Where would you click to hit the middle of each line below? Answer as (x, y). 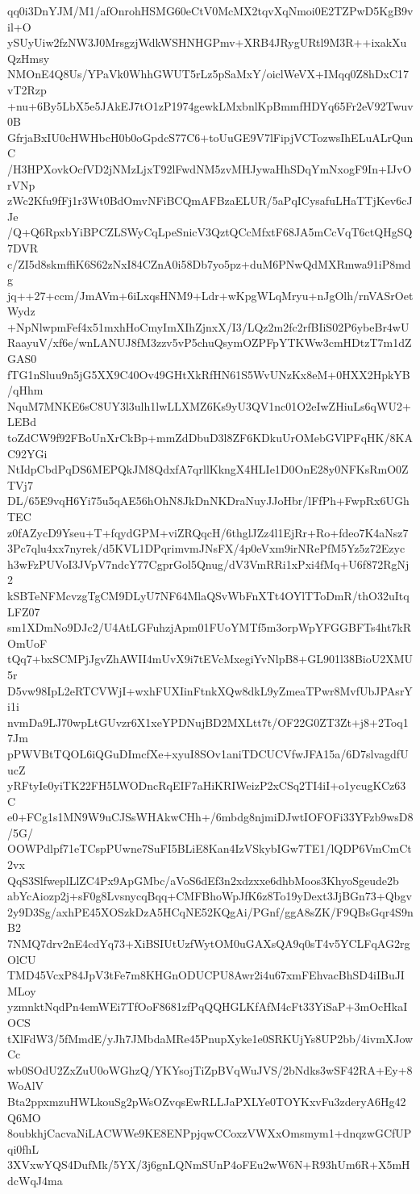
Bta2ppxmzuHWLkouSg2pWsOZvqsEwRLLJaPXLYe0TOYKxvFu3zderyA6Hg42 (207, 1101)
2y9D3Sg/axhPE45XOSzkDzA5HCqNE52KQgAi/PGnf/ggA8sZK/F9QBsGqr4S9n (210, 911)
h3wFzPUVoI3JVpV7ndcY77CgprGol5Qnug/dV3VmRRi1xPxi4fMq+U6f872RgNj (208, 564)
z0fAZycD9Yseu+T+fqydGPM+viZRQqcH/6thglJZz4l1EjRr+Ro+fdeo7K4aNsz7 (208, 532)
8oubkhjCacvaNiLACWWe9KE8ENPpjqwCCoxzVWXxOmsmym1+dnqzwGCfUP (210, 1133)
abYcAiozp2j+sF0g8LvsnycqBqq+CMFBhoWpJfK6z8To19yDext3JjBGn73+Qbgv (210, 896)
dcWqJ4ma (35, 1180)
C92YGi (27, 453)
